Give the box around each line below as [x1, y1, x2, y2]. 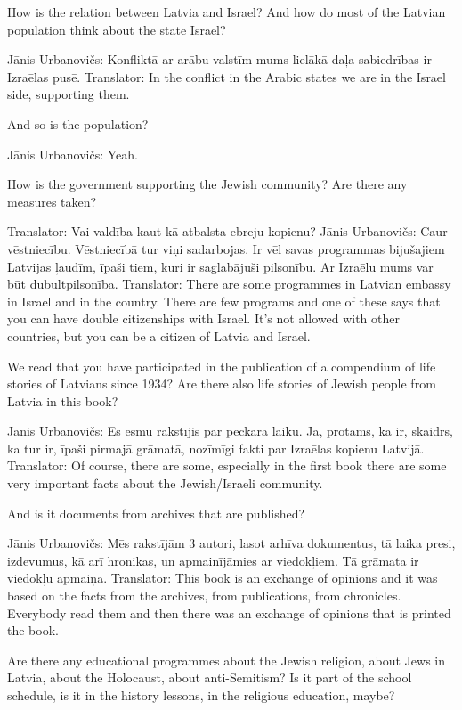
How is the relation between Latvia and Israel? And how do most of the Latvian [7, 3, 446, 20]
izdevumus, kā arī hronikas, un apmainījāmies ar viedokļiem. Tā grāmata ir [7, 551, 419, 569]
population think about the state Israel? [7, 20, 226, 38]
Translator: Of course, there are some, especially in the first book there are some [7, 456, 447, 475]
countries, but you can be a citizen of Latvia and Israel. [7, 326, 311, 345]
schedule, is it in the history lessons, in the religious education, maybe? [7, 686, 395, 704]
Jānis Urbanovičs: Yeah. [7, 144, 139, 163]
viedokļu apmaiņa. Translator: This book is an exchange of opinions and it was [7, 568, 438, 587]
